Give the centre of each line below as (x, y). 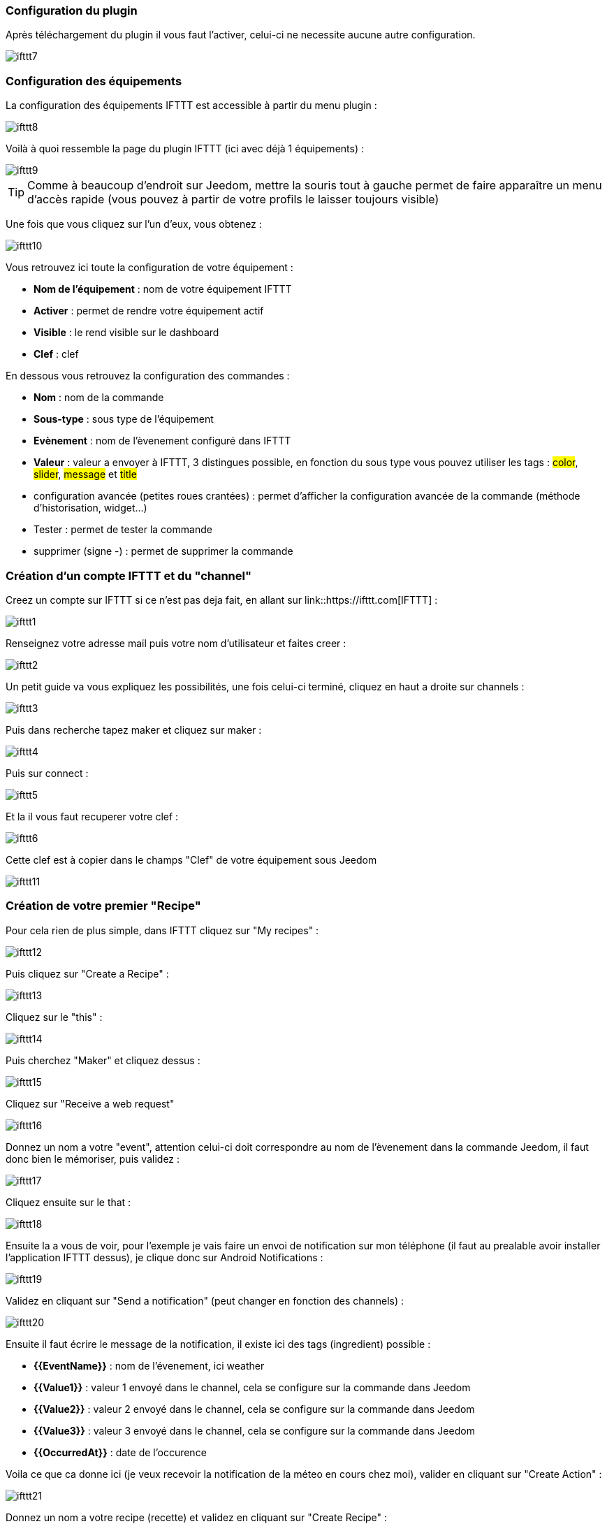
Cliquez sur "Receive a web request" (90, 1103)
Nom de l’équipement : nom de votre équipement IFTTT (163, 289)
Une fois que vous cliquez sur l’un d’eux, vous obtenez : (134, 224)
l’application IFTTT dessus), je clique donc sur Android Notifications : (164, 1257)
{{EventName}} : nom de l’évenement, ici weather (149, 1365)
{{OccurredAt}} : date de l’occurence (120, 1452)
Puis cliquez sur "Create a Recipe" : (87, 973)
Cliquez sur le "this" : (54, 1017)
